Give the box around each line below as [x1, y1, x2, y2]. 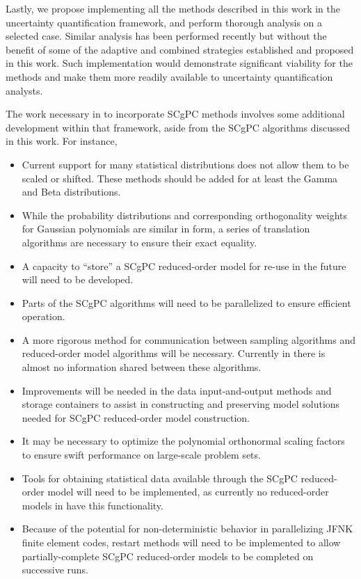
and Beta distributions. [22, 184, 121, 199]
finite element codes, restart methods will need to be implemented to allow [22, 535, 341, 549]
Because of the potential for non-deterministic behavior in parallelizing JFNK [22, 521, 353, 536]
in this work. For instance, [6, 134, 118, 148]
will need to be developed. [22, 272, 134, 287]
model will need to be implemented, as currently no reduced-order [47, 484, 329, 499]
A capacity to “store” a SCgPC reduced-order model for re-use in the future [22, 258, 346, 273]
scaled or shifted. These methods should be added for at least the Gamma [22, 170, 338, 185]
